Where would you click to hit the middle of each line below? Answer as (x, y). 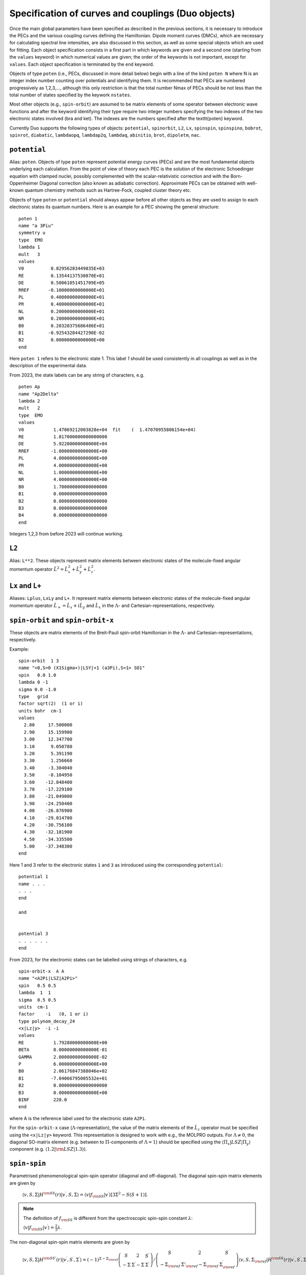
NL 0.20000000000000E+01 (61, 311)
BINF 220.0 (43, 1100)
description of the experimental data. (48, 366)
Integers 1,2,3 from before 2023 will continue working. (66, 534)
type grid (33, 696)
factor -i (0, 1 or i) (54, 1014)
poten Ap (29, 387)
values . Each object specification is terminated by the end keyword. (82, 64)
